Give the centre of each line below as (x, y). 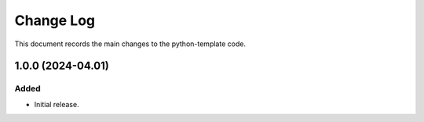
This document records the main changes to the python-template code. (130, 44)
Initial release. (57, 104)
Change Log (55, 20)
